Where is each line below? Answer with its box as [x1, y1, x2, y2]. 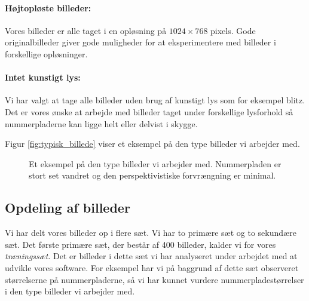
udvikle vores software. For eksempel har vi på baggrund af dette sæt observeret [5, 261, 299, 274]
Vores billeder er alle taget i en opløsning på [5, 24, 167, 36]
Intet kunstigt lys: [5, 71, 81, 84]
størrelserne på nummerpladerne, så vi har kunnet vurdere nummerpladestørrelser [5, 273, 304, 285]
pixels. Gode [210, 24, 256, 36]
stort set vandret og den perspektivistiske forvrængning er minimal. [29, 169, 276, 182]
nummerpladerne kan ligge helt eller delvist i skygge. [5, 117, 198, 130]
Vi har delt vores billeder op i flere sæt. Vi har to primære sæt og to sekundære [5, 226, 296, 239]
